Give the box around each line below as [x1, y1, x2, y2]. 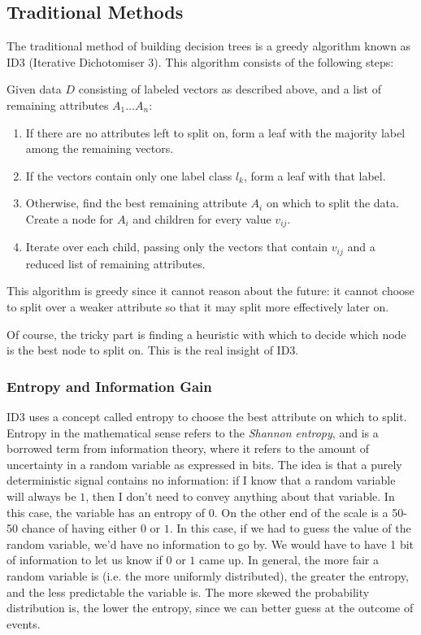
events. [7, 615, 41, 632]
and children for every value [132, 210, 271, 227]
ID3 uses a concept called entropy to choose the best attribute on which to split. [7, 408, 407, 425]
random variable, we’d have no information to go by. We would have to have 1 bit [7, 535, 414, 552]
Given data [7, 80, 62, 98]
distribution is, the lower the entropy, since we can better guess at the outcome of [7, 599, 414, 616]
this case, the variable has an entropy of [7, 503, 206, 520]
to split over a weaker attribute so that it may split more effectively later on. [7, 298, 389, 315]
